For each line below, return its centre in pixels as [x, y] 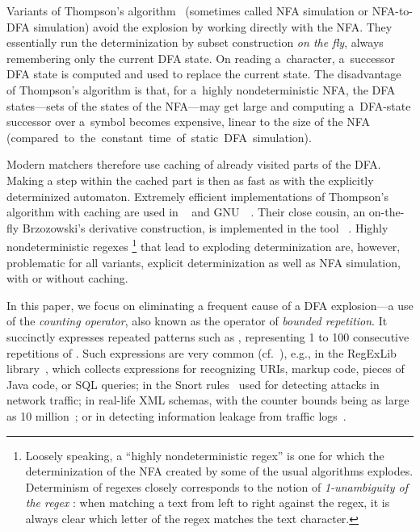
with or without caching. [67, 278]
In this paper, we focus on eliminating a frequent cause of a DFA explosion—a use [210, 305]
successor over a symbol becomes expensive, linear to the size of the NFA [188, 121]
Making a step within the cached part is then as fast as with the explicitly [190, 180]
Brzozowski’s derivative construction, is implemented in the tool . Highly [205, 227]
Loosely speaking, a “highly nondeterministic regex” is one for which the [205, 455]
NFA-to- [393, 10]
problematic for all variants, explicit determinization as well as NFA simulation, [204, 262]
